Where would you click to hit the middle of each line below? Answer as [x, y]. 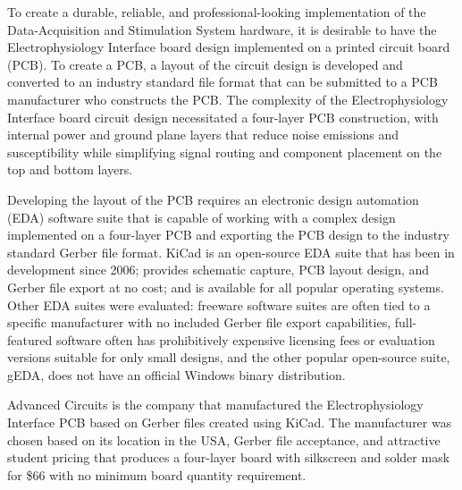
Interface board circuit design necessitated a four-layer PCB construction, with [223, 117]
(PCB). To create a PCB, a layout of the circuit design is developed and [205, 64]
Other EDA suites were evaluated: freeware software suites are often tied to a [219, 304]
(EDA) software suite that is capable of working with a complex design [202, 217]
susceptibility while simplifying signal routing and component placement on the [225, 152]
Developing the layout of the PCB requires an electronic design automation [213, 199]
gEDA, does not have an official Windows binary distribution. [176, 374]
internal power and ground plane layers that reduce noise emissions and [203, 135]
